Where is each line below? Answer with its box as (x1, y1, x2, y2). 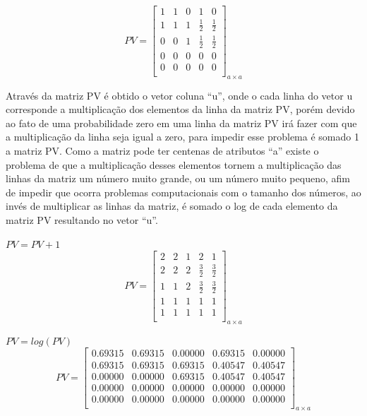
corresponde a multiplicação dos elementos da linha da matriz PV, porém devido (6, 102, 355, 117)
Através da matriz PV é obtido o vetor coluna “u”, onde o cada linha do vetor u (6, 88, 353, 102)
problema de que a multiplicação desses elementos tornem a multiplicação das (6, 157, 342, 172)
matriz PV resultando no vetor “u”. (6, 213, 158, 227)
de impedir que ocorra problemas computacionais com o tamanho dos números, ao (6, 184, 361, 199)
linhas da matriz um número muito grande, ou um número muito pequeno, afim (6, 171, 350, 186)
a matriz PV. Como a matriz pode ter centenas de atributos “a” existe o (6, 143, 319, 158)
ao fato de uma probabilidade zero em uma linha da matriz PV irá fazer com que (6, 115, 357, 130)
